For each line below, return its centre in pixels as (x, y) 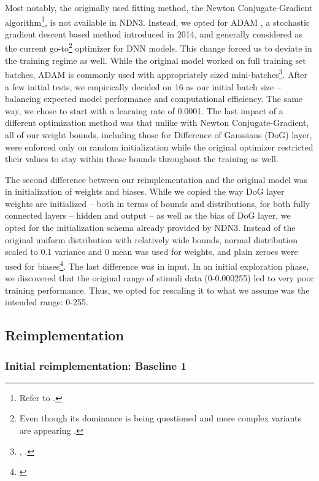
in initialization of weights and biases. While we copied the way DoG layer (145, 191)
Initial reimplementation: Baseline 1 (96, 365)
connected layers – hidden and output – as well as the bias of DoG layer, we (148, 215)
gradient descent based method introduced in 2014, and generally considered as (154, 33)
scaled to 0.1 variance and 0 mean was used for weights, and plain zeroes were (152, 252)
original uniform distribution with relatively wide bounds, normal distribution (151, 239)
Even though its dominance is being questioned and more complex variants (160, 418)
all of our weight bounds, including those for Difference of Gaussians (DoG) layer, (159, 134)
